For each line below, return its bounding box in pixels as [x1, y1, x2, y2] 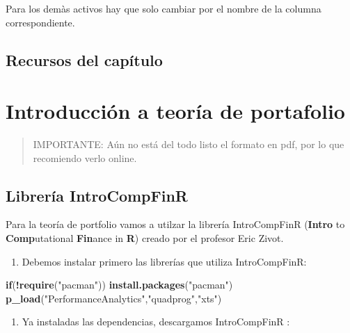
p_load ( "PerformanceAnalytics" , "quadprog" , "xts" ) [6, 291, 222, 305]
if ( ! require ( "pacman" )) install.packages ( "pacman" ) [6, 277, 233, 292]
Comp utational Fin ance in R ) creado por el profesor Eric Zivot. [6, 231, 284, 245]
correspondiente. [6, 15, 75, 29]
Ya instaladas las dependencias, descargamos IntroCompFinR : [22, 314, 290, 329]
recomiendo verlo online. [33, 150, 137, 165]
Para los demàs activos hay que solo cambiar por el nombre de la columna [6, 1, 321, 15]
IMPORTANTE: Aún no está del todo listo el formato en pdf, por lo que [33, 137, 344, 152]
